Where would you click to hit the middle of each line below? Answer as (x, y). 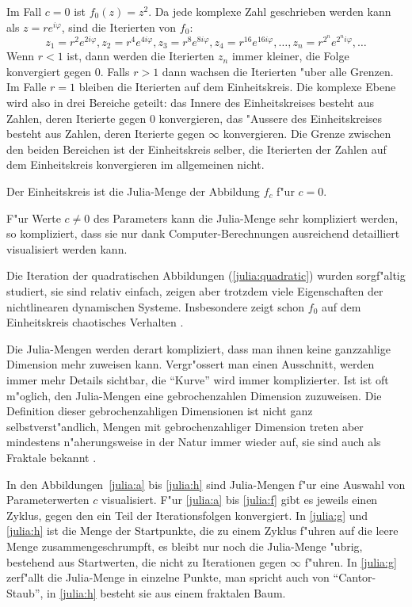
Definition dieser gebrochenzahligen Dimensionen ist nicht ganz (160, 411)
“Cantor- (355, 577)
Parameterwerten (48, 500)
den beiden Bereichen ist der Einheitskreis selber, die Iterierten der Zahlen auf (196, 149)
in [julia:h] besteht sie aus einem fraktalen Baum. (166, 592)
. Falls (115, 71)
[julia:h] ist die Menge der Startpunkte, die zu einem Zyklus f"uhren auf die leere (202, 531)
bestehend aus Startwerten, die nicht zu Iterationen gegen (147, 561)
